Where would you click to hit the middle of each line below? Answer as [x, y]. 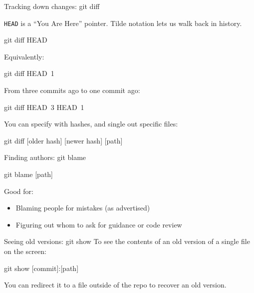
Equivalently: [24, 56]
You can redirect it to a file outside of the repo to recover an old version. [115, 285]
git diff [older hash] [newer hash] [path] [63, 140]
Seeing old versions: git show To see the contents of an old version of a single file [127, 241]
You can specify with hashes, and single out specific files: [91, 124]
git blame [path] [29, 174]
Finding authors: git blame [45, 157]
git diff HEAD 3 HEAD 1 [44, 107]
